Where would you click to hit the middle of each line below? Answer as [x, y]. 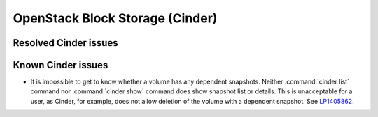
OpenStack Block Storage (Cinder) [115, 18]
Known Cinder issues [61, 65]
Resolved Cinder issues [65, 43]
